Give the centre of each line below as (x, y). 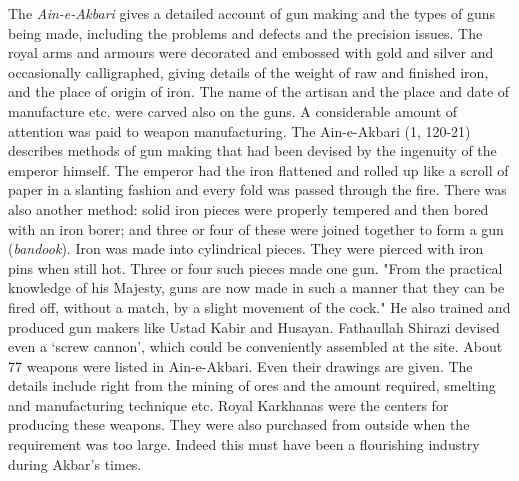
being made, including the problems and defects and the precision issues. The (245, 32)
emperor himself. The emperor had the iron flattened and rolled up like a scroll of (258, 169)
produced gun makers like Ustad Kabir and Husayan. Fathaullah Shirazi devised (254, 326)
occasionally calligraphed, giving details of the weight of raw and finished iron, (248, 71)
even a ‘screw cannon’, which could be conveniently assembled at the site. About (255, 346)
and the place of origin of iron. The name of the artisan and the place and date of (259, 91)
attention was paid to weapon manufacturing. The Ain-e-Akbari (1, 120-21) (239, 130)
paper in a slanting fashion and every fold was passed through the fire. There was (257, 189)
